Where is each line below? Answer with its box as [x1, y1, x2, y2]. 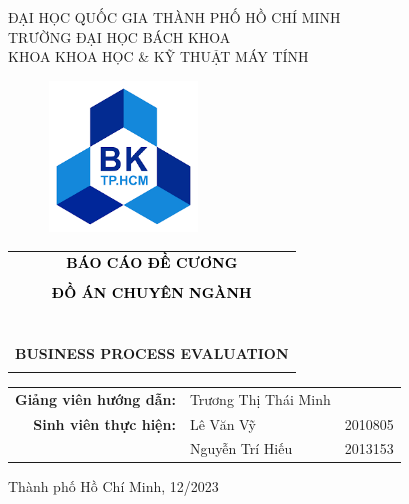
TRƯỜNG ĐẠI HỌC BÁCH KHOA [8, 26, 231, 47]
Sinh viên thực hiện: [33, 413, 176, 434]
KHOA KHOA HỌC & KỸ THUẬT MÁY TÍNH [8, 46, 309, 67]
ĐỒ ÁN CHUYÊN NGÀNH [51, 282, 252, 303]
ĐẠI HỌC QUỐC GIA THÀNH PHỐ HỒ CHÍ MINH [8, 7, 341, 27]
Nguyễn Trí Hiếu [189, 438, 293, 459]
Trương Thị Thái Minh [189, 388, 331, 409]
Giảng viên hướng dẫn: [15, 388, 176, 409]
